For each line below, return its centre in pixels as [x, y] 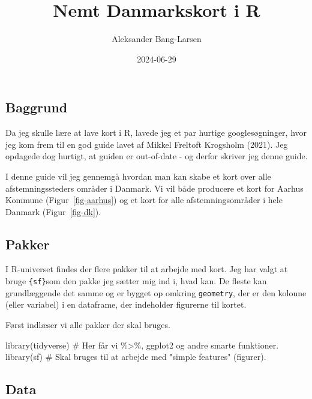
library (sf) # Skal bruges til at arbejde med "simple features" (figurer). [136, 357]
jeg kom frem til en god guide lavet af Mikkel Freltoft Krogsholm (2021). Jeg [147, 144]
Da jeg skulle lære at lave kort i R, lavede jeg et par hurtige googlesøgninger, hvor [156, 132]
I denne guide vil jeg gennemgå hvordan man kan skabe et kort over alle [138, 176]
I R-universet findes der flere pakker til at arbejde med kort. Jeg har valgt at [147, 269]
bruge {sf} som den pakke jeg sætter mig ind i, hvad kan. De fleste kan [136, 281]
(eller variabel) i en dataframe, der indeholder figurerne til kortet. [126, 304]
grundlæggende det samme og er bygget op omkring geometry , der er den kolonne [156, 292]
